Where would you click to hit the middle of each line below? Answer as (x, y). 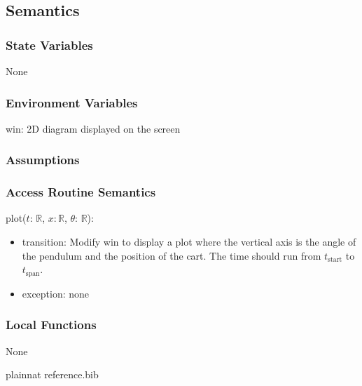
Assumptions (43, 160)
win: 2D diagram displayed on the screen (93, 128)
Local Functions (51, 325)
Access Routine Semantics (81, 192)
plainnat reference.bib (52, 374)
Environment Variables (72, 102)
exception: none (56, 293)
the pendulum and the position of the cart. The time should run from (172, 255)
